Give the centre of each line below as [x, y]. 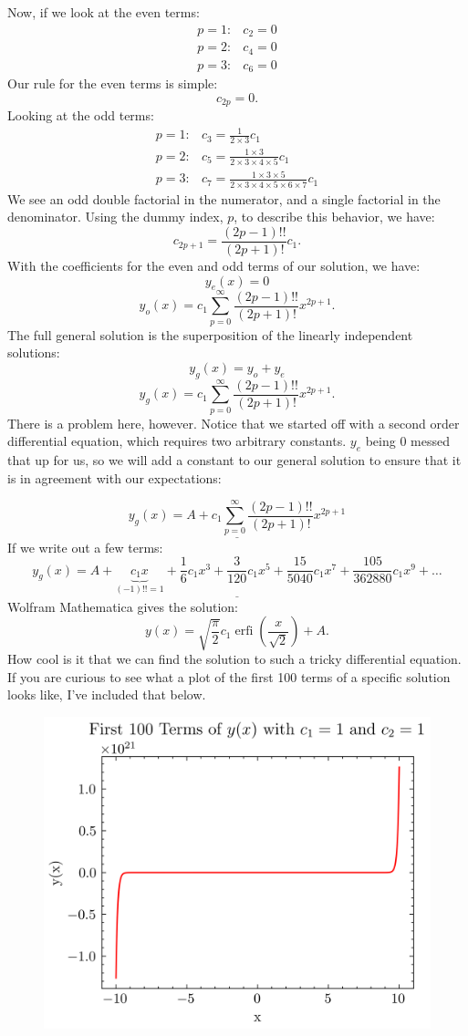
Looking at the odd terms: [81, 115]
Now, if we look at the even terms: [104, 12]
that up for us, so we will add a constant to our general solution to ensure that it [234, 460]
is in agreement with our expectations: [114, 477]
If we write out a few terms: [85, 547]
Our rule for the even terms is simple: [113, 83]
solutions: [34, 352]
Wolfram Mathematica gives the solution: [123, 606]
